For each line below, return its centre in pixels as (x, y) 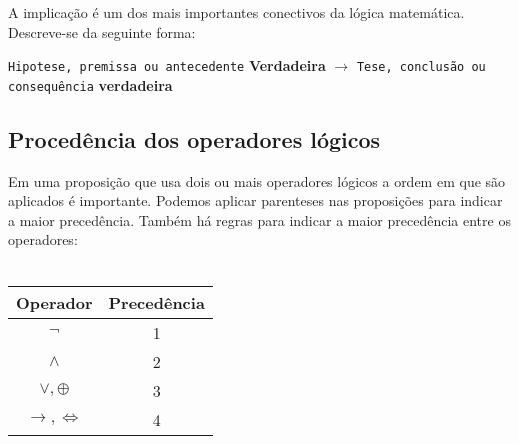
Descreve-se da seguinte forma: (102, 31)
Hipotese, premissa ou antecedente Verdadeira (167, 65)
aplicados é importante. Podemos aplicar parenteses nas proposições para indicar (255, 200)
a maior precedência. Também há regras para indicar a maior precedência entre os (259, 219)
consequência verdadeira (90, 84)
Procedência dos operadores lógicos (194, 138)
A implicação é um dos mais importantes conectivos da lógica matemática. (236, 12)
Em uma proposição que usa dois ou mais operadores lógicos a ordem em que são (257, 180)
